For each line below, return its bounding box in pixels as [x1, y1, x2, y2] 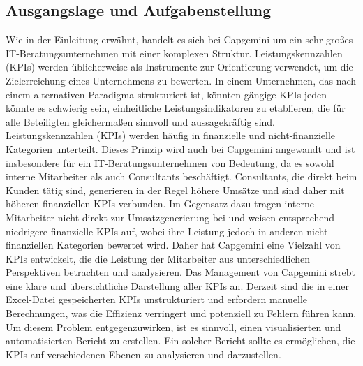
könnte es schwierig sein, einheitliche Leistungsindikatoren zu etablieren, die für [6, 101, 346, 115]
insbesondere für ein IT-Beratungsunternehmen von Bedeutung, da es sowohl [6, 155, 334, 170]
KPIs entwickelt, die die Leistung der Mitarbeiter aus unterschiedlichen [6, 251, 311, 265]
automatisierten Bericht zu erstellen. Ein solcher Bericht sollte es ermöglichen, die [6, 333, 355, 348]
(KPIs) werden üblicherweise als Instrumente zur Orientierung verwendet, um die [6, 59, 353, 74]
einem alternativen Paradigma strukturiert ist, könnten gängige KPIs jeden [6, 87, 327, 101]
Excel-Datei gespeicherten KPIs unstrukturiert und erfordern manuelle [6, 292, 308, 307]
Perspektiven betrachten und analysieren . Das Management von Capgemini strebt [6, 265, 355, 279]
